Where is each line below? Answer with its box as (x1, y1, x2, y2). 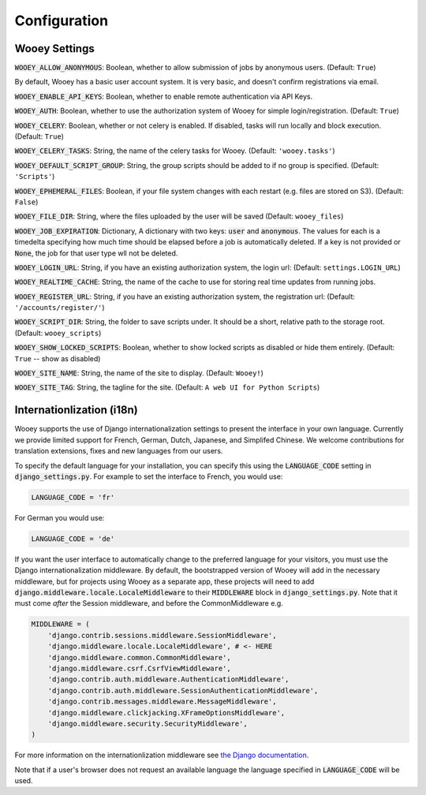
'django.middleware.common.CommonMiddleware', (47, 653, 232, 662)
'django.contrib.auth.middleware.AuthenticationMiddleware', (47, 675, 290, 684)
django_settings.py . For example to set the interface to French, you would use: (14, 472, 283, 481)
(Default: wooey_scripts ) (14, 328, 102, 338)
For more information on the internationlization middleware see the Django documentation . (14, 750, 309, 760)
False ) (14, 197, 39, 207)
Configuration (14, 12, 109, 29)
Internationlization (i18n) (14, 403, 138, 417)
